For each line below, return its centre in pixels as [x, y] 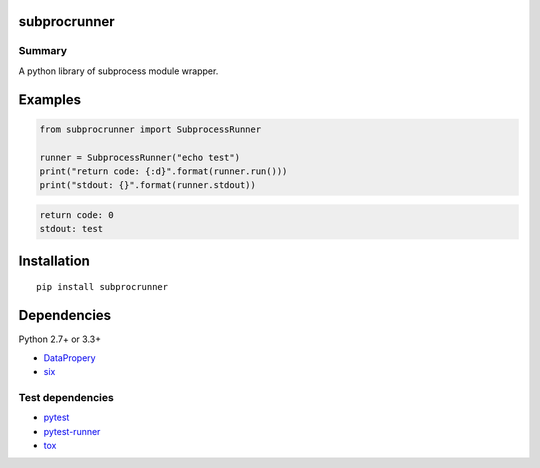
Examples [50, 99]
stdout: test [71, 229]
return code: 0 [76, 214]
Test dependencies [66, 397]
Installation [54, 260]
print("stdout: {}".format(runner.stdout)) [148, 185]
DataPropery [69, 357]
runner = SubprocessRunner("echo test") [139, 157]
